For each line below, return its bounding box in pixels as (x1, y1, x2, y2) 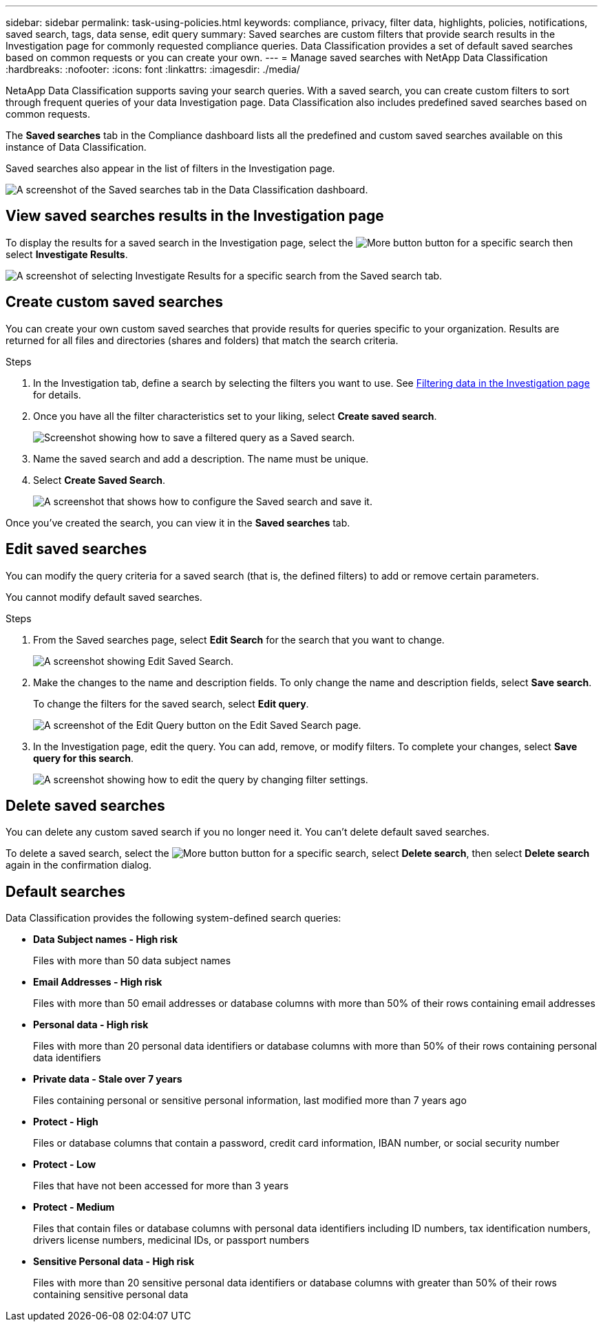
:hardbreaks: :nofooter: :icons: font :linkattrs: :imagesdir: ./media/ (6, 63, 300, 75)
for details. (33, 388, 81, 401)
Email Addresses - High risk (33, 976, 162, 988)
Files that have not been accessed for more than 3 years (33, 1180, 289, 1192)
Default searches (6, 882, 125, 900)
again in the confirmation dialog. (6, 859, 152, 871)
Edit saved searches (6, 540, 147, 558)
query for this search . (33, 752, 134, 764)
